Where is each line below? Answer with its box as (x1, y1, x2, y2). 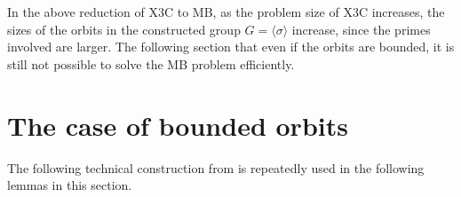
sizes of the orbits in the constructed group (7, 20, 241, 38)
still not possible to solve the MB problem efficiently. (7, 54, 295, 73)
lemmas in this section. (7, 176, 132, 194)
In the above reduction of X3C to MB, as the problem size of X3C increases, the (7, 3, 445, 20)
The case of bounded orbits (7, 106, 348, 143)
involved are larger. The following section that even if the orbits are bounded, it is (7, 37, 455, 56)
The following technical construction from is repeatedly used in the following (7, 158, 425, 177)
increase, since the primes (291, 20, 431, 38)
